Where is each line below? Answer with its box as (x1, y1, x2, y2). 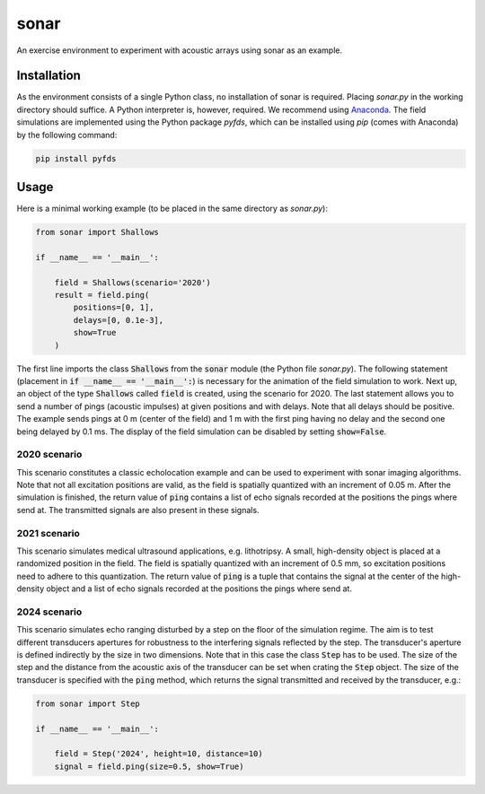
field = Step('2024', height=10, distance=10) (54, 749, 264, 759)
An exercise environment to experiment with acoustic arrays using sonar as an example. (16, 45, 343, 56)
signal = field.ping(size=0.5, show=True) (54, 761, 244, 772)
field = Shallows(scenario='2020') (54, 277, 211, 287)
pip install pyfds (35, 153, 117, 163)
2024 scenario (16, 606, 83, 618)
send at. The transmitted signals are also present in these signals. (16, 504, 260, 515)
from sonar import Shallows (35, 227, 159, 238)
